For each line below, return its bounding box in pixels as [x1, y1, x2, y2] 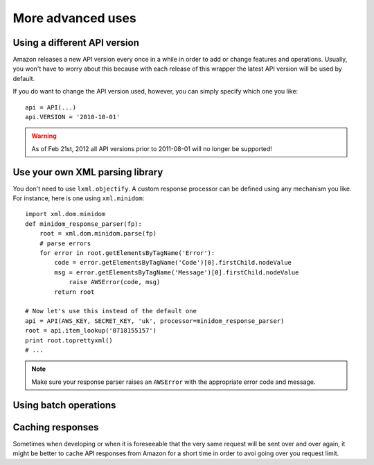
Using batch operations [12, 399, 116, 411]
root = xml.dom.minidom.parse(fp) [39, 229, 157, 238]
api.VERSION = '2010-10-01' [25, 113, 121, 121]
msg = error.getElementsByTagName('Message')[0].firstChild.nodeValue [54, 268, 299, 277]
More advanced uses [12, 10, 136, 26]
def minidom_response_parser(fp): [25, 220, 142, 228]
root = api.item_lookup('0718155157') [25, 326, 157, 335]
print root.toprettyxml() [25, 336, 114, 344]
